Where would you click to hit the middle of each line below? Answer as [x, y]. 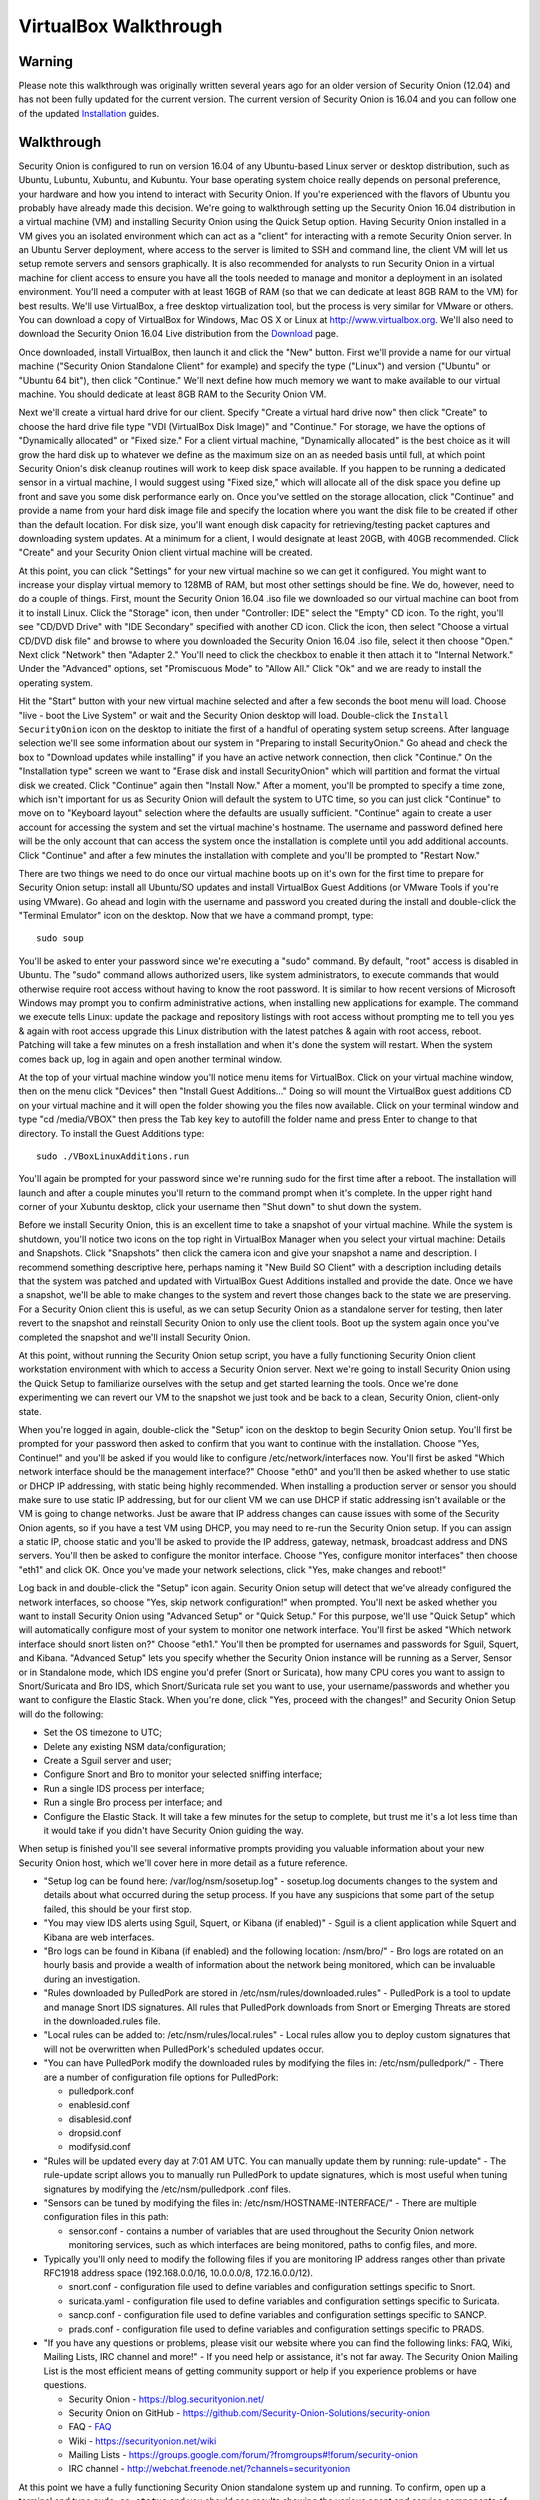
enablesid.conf [99, 2105]
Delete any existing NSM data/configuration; [135, 1746]
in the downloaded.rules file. [102, 2021]
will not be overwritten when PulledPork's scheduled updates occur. [184, 2049]
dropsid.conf [95, 2133]
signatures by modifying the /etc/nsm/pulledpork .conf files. [167, 2189]
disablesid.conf [100, 2119]
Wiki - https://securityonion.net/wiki [142, 2441]
